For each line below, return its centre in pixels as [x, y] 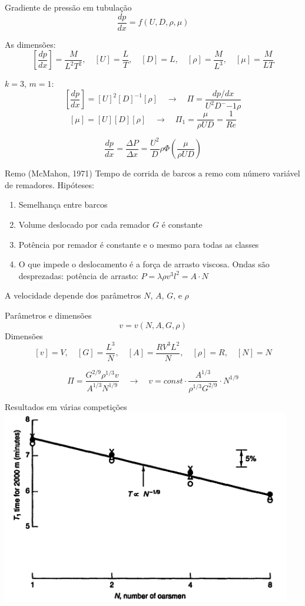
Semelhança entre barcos [63, 204]
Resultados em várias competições [66, 406]
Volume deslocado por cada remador [84, 225]
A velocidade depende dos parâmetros [73, 295]
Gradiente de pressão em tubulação [68, 7]
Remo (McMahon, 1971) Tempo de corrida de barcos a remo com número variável [152, 173]
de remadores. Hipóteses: [49, 184]
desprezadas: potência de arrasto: [78, 275]
